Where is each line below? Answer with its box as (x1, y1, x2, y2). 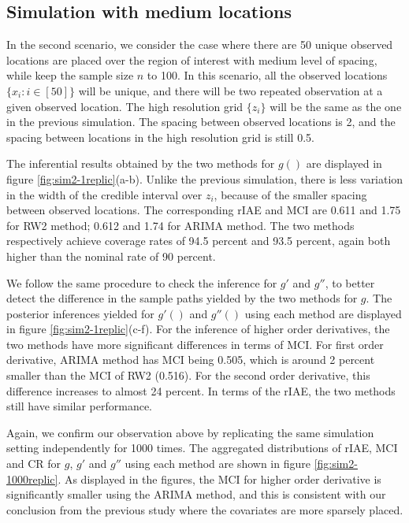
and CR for (6, 455, 61, 472)
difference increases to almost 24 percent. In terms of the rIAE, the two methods (6, 382, 396, 399)
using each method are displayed (244, 305, 402, 321)
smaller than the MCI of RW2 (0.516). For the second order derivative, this (6, 367, 370, 384)
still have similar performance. (6, 398, 152, 414)
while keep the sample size (6, 67, 134, 83)
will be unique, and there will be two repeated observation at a (78, 82, 383, 98)
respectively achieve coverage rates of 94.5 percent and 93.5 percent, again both (6, 232, 391, 249)
